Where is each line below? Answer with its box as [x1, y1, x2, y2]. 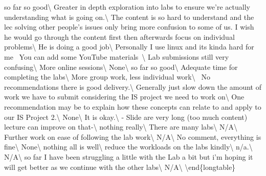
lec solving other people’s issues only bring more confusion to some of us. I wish [4, 21, 254, 32]
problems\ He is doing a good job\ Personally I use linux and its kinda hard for [4, 41, 254, 52]
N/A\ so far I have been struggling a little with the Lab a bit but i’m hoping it [4, 151, 253, 162]
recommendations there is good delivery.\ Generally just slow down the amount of [4, 81, 262, 92]
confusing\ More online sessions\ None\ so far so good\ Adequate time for [4, 61, 238, 72]
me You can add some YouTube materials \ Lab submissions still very [4, 51, 229, 62]
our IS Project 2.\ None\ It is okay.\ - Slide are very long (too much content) [4, 111, 248, 122]
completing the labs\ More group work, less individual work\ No [4, 71, 210, 82]
